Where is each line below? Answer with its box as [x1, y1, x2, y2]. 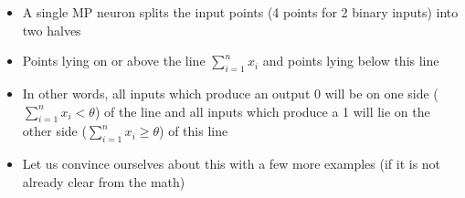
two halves [22, 20, 81, 39]
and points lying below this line [262, 51, 439, 70]
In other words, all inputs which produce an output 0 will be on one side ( [22, 83, 439, 102]
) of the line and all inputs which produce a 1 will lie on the [94, 101, 430, 120]
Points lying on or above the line [22, 51, 206, 70]
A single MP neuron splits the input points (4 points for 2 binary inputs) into [22, 3, 459, 21]
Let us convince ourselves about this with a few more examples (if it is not [22, 154, 441, 173]
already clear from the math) [22, 172, 185, 191]
